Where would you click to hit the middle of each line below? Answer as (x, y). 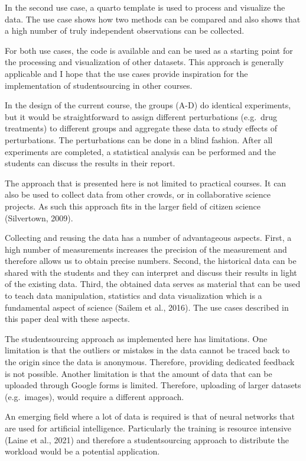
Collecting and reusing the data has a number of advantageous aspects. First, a (148, 238)
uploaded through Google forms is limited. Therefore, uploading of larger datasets (153, 385)
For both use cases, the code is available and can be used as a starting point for (149, 50)
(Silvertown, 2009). (39, 217)
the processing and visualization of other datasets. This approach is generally (144, 62)
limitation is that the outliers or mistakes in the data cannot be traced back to (147, 350)
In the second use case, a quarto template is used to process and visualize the (145, 7)
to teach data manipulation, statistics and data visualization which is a (134, 296)
